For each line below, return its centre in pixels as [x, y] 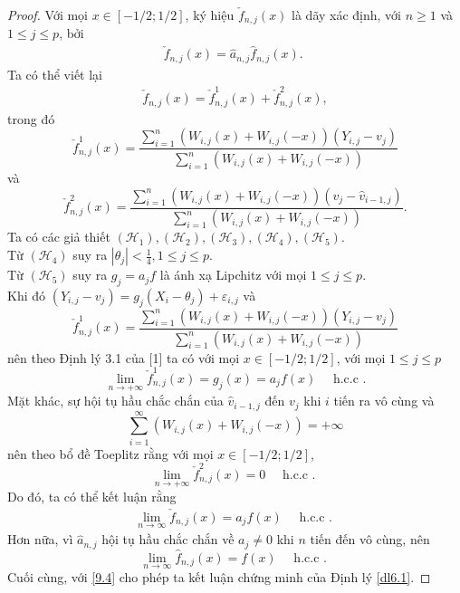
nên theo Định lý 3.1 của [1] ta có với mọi [124, 357]
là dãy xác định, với [347, 14]
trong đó [31, 118]
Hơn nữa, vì [40, 539]
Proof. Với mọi [48, 14]
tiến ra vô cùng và [384, 401]
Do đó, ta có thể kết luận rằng [92, 497]
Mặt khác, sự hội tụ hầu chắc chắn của [115, 401]
